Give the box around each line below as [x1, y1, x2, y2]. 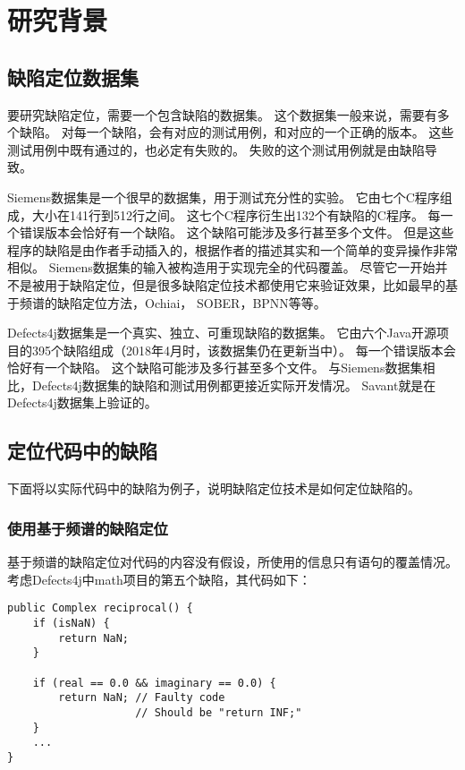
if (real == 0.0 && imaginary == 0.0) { [32, 676, 276, 689]
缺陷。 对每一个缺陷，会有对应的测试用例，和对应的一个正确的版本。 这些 [19, 123, 454, 141]
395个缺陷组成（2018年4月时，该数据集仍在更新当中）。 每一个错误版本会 [31, 340, 456, 359]
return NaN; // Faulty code [58, 691, 225, 705]
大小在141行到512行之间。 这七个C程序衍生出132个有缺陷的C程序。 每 [31, 205, 441, 224]
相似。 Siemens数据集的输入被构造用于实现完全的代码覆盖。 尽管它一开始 [7, 258, 435, 277]
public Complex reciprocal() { [7, 602, 193, 615]
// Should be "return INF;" [135, 706, 302, 719]
